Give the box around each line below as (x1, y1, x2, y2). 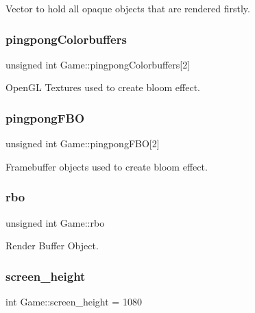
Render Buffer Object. (5, 238, 99, 253)
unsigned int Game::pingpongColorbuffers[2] (5, 57, 191, 71)
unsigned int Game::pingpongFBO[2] (5, 136, 160, 151)
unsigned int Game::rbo (5, 215, 105, 229)
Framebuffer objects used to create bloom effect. (5, 159, 208, 173)
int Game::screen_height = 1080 (5, 295, 142, 309)
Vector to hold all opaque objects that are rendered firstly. (5, 1, 250, 15)
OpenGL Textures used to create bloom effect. (5, 80, 200, 95)
